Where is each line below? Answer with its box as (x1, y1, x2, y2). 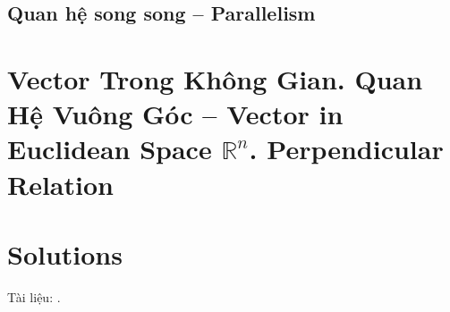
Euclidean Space (7, 131, 212, 167)
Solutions (7, 235, 123, 272)
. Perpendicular (249, 131, 444, 167)
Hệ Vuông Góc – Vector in (7, 96, 344, 132)
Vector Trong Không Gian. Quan (7, 60, 423, 97)
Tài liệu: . (7, 287, 61, 306)
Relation (7, 165, 114, 202)
